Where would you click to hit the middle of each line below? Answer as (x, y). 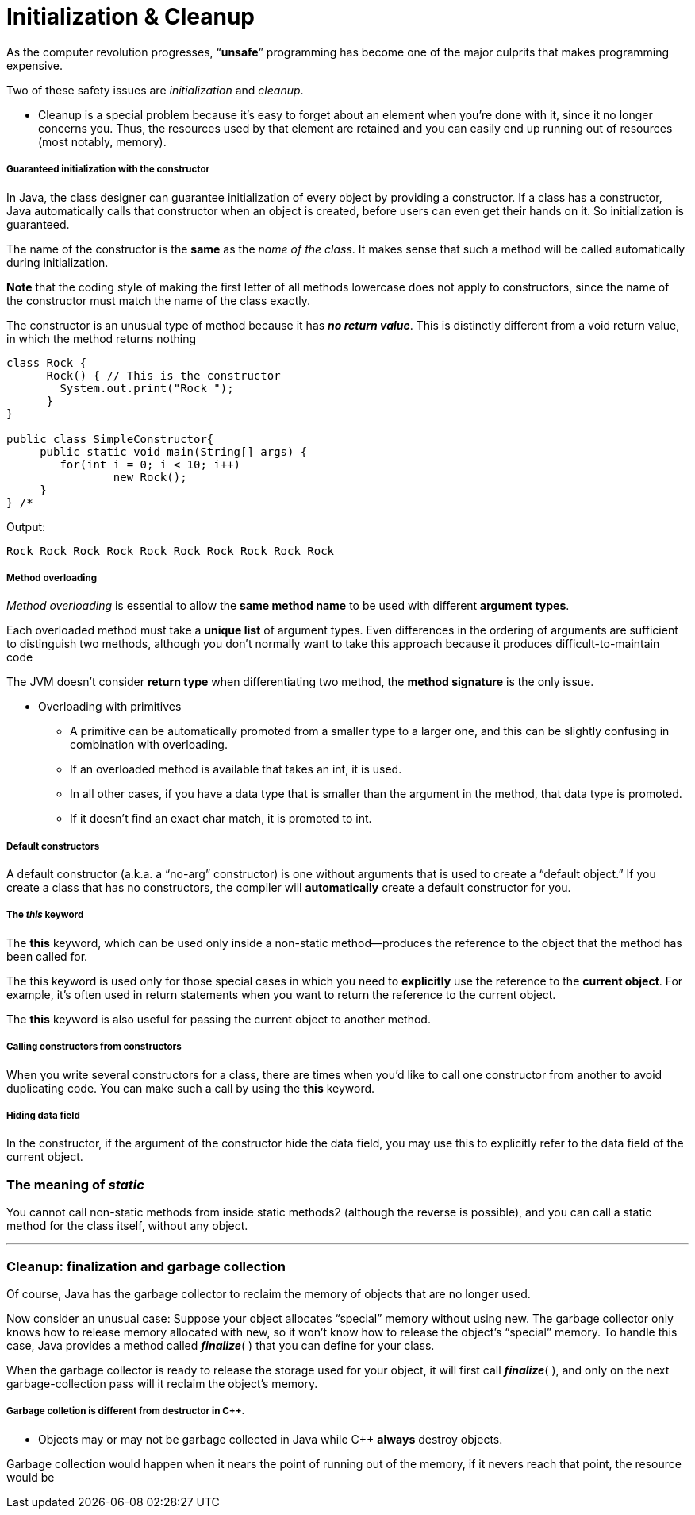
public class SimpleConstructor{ (110, 439)
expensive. (35, 65)
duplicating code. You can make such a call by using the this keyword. (191, 1088)
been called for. (47, 956)
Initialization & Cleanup (131, 17)
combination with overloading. (149, 745)
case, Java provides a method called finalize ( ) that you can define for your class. (221, 1345)
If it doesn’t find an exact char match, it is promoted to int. (221, 819)
